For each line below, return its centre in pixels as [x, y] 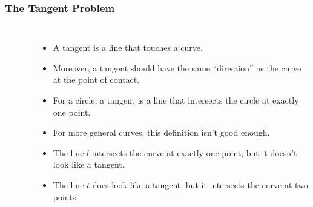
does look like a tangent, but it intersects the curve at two [200, 184]
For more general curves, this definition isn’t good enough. [161, 132]
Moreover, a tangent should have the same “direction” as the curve [177, 67]
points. [66, 196]
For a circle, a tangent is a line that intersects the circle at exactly [176, 100]
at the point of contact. [96, 80]
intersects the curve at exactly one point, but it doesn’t [194, 152]
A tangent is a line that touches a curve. [128, 48]
